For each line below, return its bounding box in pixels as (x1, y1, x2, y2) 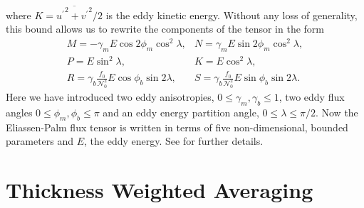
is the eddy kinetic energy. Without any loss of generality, (105, 7, 358, 22)
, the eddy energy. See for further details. (84, 133, 264, 148)
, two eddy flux (279, 89, 345, 104)
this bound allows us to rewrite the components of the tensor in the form (6, 21, 324, 36)
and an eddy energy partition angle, (103, 104, 259, 119)
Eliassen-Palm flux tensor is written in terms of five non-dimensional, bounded (6, 119, 348, 134)
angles (6, 104, 33, 119)
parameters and (6, 133, 74, 148)
